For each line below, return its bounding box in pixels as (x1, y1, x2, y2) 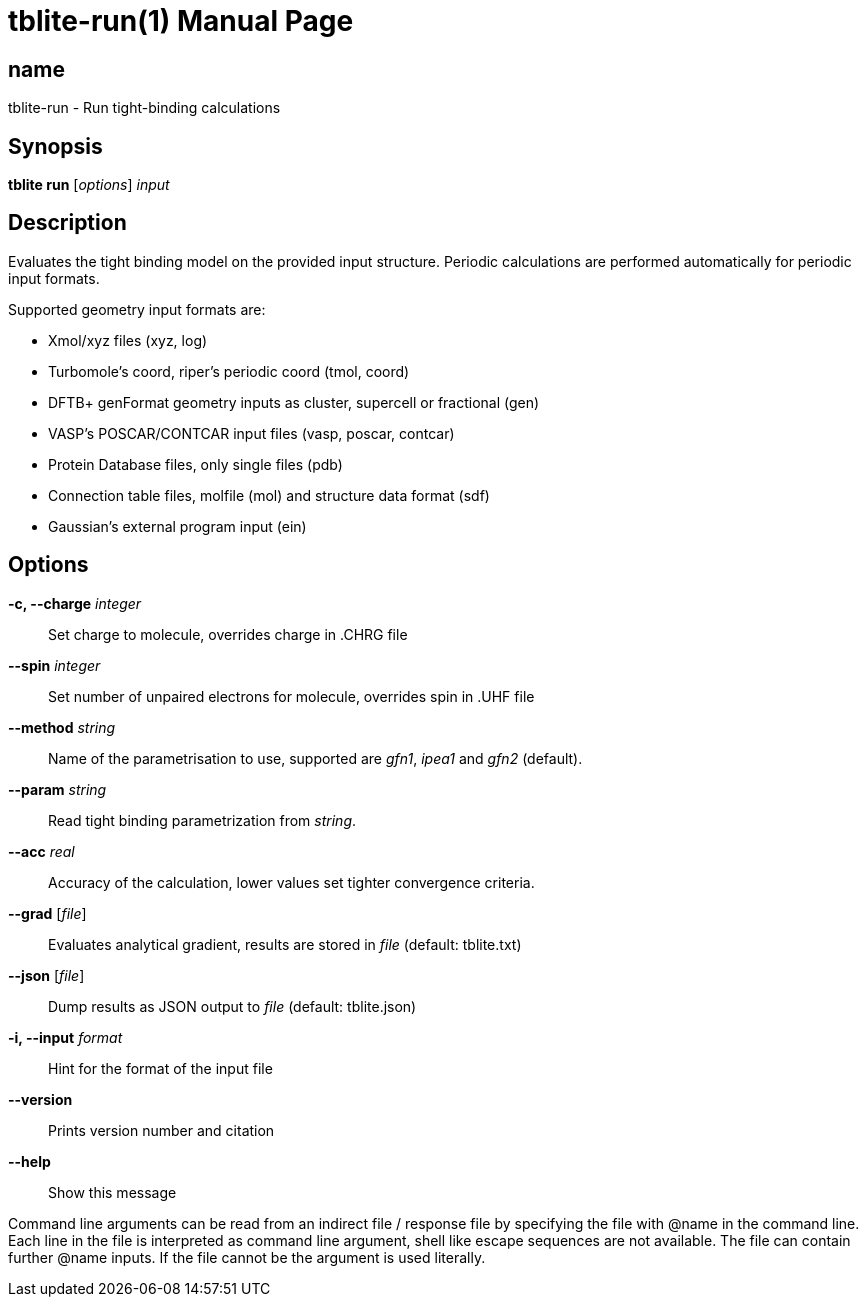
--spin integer (8, 656, 101, 674)
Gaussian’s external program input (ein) (48, 517, 307, 535)
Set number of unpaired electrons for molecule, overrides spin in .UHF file (48, 687, 535, 705)
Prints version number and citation (48, 1121, 275, 1139)
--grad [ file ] (8, 904, 87, 922)
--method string (8, 718, 116, 736)
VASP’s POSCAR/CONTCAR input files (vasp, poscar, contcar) (48, 424, 455, 442)
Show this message (48, 1183, 177, 1201)
